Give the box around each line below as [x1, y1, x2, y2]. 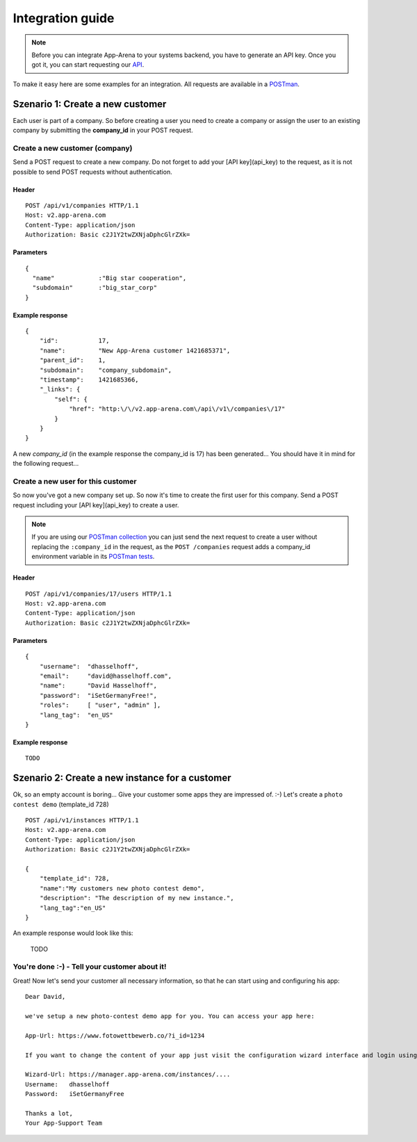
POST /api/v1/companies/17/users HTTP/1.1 [25, 589, 172, 598]
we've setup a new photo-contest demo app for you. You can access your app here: [25, 1012, 315, 1020]
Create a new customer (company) [13, 143, 133, 153]
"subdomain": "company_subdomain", [39, 366, 172, 374]
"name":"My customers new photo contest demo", [39, 884, 205, 892]
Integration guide [13, 10, 115, 26]
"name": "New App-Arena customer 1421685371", [39, 346, 231, 354]
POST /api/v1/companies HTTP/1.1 [25, 202, 139, 209]
